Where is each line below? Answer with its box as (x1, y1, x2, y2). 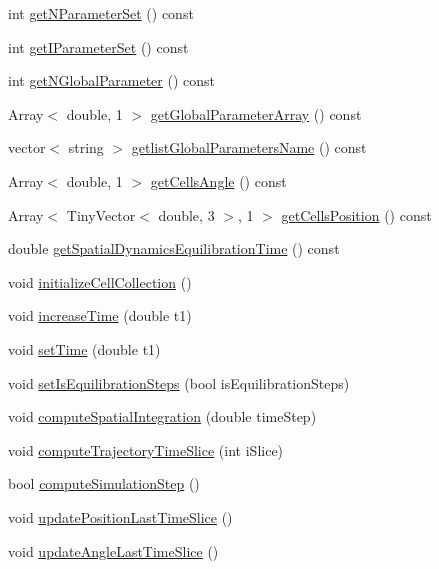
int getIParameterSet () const (8, 36, 189, 57)
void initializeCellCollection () (8, 271, 192, 292)
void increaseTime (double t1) (8, 305, 192, 326)
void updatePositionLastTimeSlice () (8, 506, 233, 527)
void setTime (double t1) (8, 338, 161, 359)
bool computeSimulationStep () (8, 473, 200, 494)
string (68, 137, 104, 158)
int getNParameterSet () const (8, 3, 194, 23)
